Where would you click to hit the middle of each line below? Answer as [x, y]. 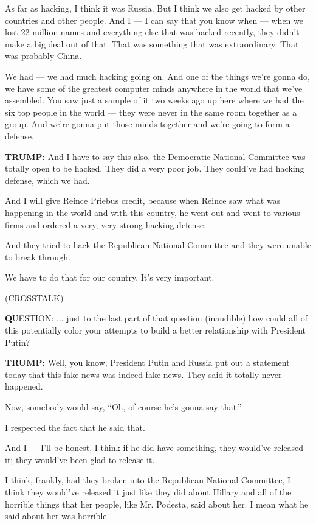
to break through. [38, 257]
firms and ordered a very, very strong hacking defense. [106, 224]
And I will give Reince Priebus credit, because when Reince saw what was [143, 201]
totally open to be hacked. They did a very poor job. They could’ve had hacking [155, 168]
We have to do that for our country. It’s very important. [110, 277]
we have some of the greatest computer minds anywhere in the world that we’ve [154, 88]
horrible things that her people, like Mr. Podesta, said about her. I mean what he [157, 504]
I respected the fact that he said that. [75, 427]
